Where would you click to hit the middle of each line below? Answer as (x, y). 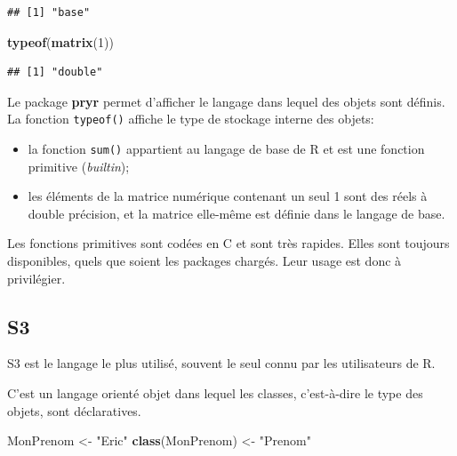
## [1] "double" (55, 72)
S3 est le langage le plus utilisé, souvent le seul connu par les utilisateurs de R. (221, 363)
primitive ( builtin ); (79, 166)
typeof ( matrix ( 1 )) (60, 41)
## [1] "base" (49, 12)
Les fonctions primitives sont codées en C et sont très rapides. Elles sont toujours (228, 243)
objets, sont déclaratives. (74, 410)
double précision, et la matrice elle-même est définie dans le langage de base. (237, 213)
